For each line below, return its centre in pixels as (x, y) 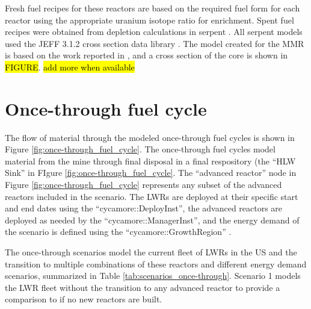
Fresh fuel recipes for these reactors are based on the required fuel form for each (152, 8)
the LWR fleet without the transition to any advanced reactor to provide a (143, 287)
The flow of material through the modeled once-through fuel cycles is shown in (150, 137)
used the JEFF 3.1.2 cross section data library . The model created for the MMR (155, 43)
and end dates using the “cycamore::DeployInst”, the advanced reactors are (144, 208)
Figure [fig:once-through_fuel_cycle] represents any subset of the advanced (143, 185)
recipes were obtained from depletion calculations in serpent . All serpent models (154, 32)
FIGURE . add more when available (70, 67)
